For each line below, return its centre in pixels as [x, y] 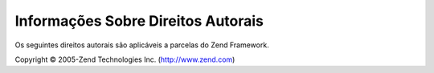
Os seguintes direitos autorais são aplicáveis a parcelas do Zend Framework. [142, 45]
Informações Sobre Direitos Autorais [139, 21]
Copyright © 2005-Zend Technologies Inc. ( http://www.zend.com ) [125, 59]
